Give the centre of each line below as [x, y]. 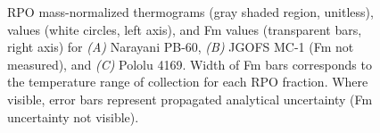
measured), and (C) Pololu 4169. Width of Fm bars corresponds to [190, 64]
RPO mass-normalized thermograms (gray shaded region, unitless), [190, 12]
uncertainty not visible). [73, 116]
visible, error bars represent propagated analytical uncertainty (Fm [190, 99]
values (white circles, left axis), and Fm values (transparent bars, [185, 29]
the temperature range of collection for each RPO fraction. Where [188, 82]
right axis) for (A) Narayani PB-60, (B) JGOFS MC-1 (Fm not [181, 47]
